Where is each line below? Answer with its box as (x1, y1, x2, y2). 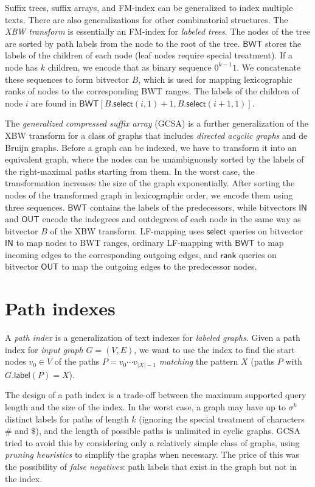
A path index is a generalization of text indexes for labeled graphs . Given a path (5, 331, 300, 344)
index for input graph (5, 343, 83, 356)
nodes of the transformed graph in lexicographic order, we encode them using (5, 188, 293, 201)
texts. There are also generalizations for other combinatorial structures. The (5, 13, 288, 26)
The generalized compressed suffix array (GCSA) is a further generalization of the (5, 117, 308, 130)
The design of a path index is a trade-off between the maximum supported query (5, 388, 306, 401)
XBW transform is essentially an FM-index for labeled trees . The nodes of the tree (5, 25, 310, 38)
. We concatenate (237, 60, 301, 73)
